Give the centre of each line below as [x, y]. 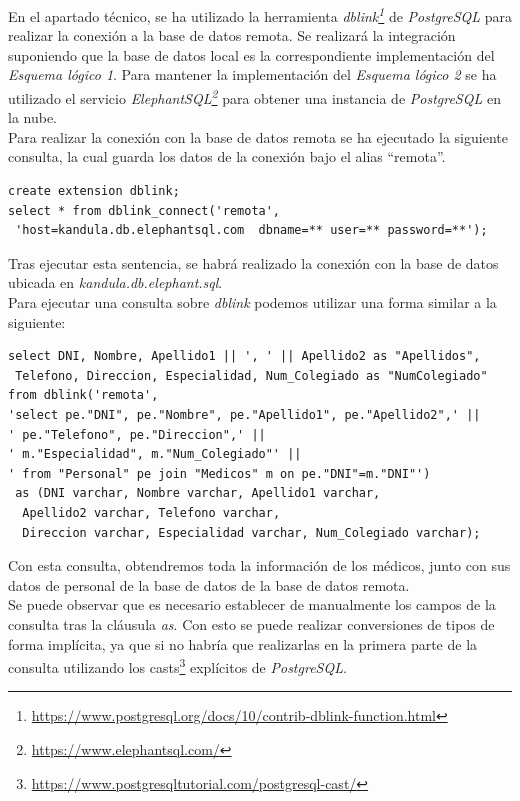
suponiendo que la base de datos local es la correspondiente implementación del [251, 54]
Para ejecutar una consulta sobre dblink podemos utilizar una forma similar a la [252, 302]
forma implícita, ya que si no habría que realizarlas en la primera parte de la [243, 643]
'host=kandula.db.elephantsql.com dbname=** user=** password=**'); [251, 230]
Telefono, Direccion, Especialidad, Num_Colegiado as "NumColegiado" [251, 375]
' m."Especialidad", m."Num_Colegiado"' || [155, 454]
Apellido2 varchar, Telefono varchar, [151, 512]
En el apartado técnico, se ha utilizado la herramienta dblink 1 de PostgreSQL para [260, 14]
